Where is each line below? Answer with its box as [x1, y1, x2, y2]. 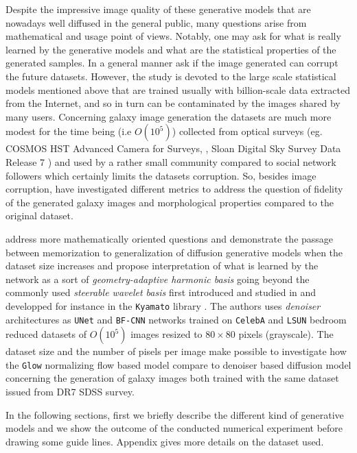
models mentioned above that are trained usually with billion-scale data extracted [5, 82, 351, 97]
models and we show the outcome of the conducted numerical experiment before [5, 421, 343, 435]
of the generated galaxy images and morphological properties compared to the [5, 195, 334, 209]
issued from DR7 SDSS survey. [5, 384, 135, 399]
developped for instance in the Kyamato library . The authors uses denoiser [5, 298, 321, 313]
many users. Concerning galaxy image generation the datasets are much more [5, 109, 332, 123]
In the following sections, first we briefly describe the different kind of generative [5, 407, 344, 421]
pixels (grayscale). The [238, 327, 334, 341]
